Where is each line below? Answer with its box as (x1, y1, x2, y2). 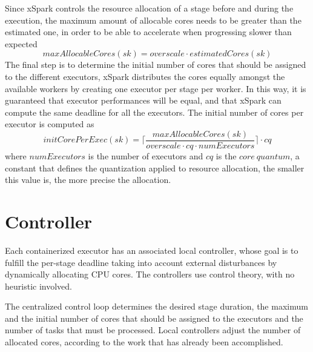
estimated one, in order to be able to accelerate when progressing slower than (5, 25, 292, 38)
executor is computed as (5, 118, 94, 130)
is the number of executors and (88, 150, 203, 162)
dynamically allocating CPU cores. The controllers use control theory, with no (5, 268, 295, 281)
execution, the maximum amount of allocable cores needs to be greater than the (5, 13, 301, 26)
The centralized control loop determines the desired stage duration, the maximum (5, 300, 308, 313)
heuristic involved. (5, 279, 72, 292)
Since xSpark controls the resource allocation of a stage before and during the (5, 2, 294, 14)
